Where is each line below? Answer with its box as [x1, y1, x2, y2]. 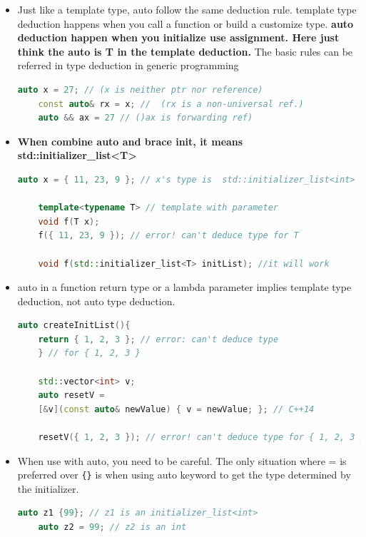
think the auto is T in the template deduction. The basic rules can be [17, 44, 353, 58]
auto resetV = [38, 390, 105, 401]
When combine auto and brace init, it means [17, 133, 243, 148]
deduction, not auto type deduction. [17, 293, 176, 308]
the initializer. [17, 481, 79, 496]
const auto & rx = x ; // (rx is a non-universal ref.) [38, 98, 304, 109]
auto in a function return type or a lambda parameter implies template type [17, 280, 352, 295]
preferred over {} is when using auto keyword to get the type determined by [17, 467, 351, 482]
